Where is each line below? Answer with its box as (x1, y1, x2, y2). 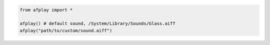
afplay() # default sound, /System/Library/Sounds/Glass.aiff (19, 21, 175, 27)
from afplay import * (19, 7, 73, 12)
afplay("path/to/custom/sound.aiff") (19, 28, 112, 33)
